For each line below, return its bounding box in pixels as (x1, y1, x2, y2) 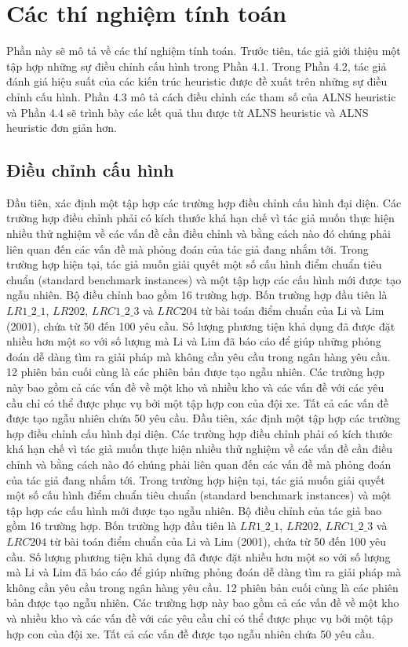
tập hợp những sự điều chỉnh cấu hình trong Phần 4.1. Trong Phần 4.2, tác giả (6, 57, 387, 74)
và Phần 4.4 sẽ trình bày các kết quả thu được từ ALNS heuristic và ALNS (6, 104, 369, 120)
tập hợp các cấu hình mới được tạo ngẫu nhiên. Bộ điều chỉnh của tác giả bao (6, 502, 382, 518)
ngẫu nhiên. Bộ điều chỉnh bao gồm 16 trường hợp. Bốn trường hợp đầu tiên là (6, 287, 388, 303)
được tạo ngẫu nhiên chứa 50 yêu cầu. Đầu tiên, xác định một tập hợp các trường (6, 410, 400, 426)
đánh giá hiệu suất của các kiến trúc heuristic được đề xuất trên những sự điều (6, 73, 388, 90)
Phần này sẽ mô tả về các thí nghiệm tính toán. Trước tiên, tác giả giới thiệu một (6, 42, 401, 59)
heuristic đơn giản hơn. (6, 119, 117, 136)
